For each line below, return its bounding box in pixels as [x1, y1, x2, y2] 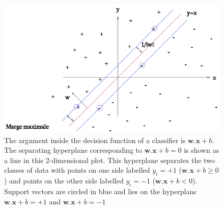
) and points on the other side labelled [4, 175, 124, 186]
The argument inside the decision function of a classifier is [4, 134, 186, 145]
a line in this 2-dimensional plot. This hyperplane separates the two [4, 154, 215, 165]
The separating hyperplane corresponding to [4, 145, 143, 155]
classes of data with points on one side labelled [4, 165, 150, 175]
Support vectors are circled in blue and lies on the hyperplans [4, 185, 197, 196]
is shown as [184, 145, 219, 155]
